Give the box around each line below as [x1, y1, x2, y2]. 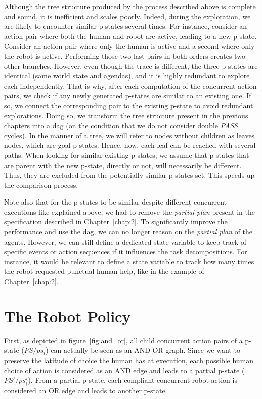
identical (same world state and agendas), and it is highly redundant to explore [4, 70, 250, 81]
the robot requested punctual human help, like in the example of [4, 266, 204, 276]
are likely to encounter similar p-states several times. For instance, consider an [4, 21, 247, 31]
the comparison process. [4, 179, 78, 190]
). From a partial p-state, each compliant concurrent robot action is [28, 375, 237, 385]
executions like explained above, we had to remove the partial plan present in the [4, 206, 255, 217]
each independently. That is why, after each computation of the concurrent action [4, 80, 257, 91]
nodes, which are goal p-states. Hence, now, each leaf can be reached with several [4, 140, 256, 150]
